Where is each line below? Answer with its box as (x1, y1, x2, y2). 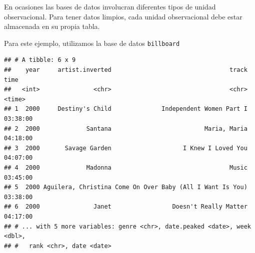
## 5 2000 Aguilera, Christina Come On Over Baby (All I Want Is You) (4, 184, 247, 191)
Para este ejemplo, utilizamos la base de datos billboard (4, 37, 180, 48)
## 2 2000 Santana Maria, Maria (4, 125, 247, 132)
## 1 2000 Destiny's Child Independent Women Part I (4, 105, 247, 113)
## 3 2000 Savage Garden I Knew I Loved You (4, 144, 247, 152)
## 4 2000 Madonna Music (4, 164, 247, 171)
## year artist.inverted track (4, 66, 247, 74)
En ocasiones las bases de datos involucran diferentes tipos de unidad (4, 1, 216, 11)
